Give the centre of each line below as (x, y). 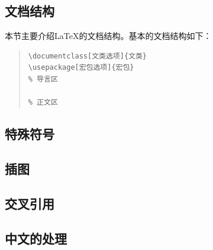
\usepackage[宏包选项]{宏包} (81, 68)
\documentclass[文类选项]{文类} (87, 56)
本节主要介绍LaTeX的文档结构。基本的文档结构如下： (108, 36)
